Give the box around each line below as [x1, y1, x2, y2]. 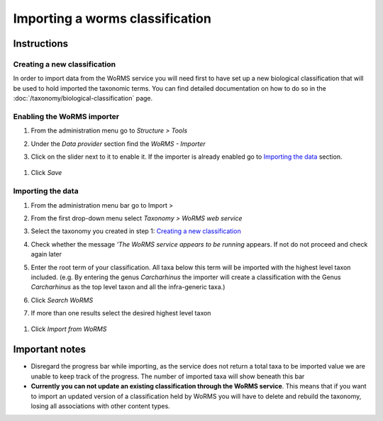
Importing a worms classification [13, 11, 212, 26]
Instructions [13, 38, 69, 50]
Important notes [13, 344, 87, 356]
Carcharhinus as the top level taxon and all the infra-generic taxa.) [30, 283, 226, 291]
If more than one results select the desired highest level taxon [30, 309, 211, 318]
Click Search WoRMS [30, 296, 94, 304]
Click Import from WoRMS [30, 325, 107, 333]
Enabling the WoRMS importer [13, 111, 120, 121]
